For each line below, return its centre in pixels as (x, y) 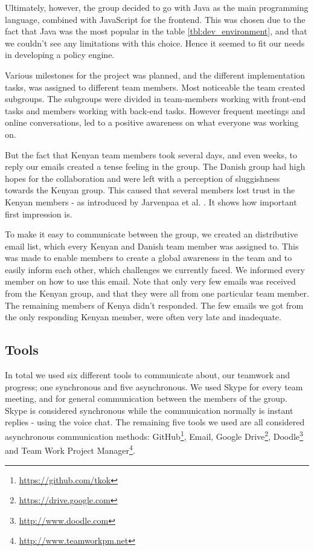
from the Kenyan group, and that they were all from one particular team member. (157, 293)
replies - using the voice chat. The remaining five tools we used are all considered (155, 422)
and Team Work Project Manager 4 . (70, 449)
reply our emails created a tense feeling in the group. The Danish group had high (155, 166)
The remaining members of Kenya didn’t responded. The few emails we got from (154, 305)
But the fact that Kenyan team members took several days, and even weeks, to (151, 154)
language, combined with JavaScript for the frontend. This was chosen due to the (155, 19)
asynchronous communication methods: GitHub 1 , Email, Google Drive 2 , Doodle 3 (154, 435)
